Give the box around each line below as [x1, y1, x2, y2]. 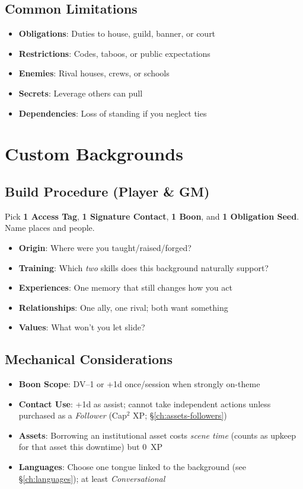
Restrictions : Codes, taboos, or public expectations [18, 47, 210, 59]
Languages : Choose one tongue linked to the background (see [18, 461, 247, 473]
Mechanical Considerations [5, 350, 173, 368]
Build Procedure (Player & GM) [5, 182, 210, 200]
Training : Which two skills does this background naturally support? [18, 261, 269, 274]
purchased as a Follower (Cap [18, 409, 127, 422]
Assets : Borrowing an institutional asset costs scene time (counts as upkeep [18, 429, 296, 441]
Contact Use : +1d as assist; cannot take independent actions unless [18, 397, 271, 410]
